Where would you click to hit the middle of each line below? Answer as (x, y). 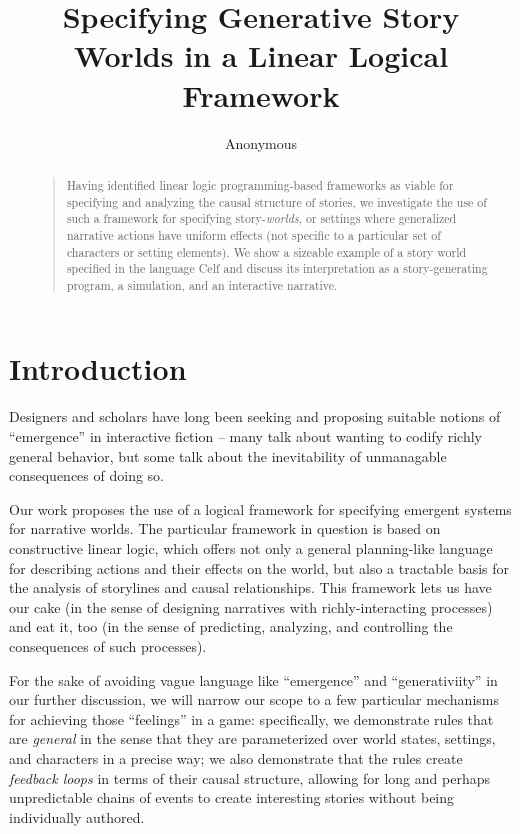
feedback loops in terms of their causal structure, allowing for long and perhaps (249, 777)
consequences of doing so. (86, 475)
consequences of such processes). (108, 645)
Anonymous (261, 142)
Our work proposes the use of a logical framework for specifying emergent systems (260, 508)
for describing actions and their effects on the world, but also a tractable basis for (259, 567)
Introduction (98, 368)
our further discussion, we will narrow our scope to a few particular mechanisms (254, 699)
